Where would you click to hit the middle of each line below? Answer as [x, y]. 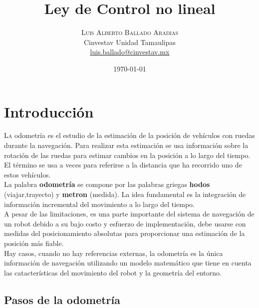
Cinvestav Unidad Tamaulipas [130, 42]
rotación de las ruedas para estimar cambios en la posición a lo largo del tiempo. [127, 155]
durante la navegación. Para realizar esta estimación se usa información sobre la [126, 145]
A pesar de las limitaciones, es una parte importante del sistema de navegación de [129, 214]
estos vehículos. [27, 174]
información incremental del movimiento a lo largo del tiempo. [100, 204]
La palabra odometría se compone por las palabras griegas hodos [107, 184]
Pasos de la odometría [62, 299]
